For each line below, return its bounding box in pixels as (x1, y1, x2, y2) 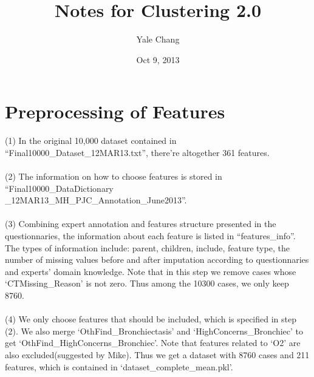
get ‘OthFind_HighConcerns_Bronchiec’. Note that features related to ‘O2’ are (5, 336, 301, 349)
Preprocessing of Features (5, 99, 225, 124)
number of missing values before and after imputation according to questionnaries (5, 253, 309, 266)
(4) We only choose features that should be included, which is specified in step (5, 313, 297, 325)
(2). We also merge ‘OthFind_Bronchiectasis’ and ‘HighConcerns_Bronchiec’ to (5, 324, 304, 337)
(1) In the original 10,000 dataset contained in (5, 134, 177, 147)
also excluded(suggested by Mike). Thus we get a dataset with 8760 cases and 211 (5, 348, 310, 361)
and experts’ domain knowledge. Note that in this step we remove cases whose (5, 265, 296, 277)
